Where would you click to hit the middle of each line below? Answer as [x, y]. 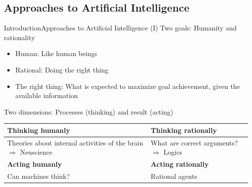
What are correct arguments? [194, 142]
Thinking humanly [39, 130]
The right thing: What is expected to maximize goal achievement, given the [128, 86]
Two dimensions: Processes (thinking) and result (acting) [89, 111]
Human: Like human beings [56, 53]
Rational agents [174, 176]
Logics [173, 152]
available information [47, 95]
